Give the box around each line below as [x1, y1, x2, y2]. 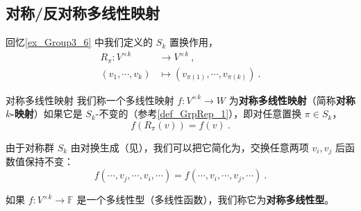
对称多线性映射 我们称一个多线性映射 [6, 92, 174, 107]
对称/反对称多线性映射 [6, 2, 160, 24]
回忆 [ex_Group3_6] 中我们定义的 [6, 35, 153, 49]
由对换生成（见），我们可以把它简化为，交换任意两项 [70, 140, 309, 154]
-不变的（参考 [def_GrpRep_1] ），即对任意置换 [95, 106, 302, 121]
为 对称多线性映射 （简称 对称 [228, 92, 355, 107]
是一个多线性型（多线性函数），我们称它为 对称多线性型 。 [76, 192, 335, 207]
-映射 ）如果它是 [10, 106, 83, 121]
